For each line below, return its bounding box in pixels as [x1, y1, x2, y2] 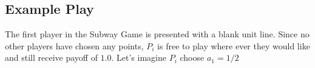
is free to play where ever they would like [157, 39, 310, 52]
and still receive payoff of [5, 51, 98, 64]
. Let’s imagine [111, 51, 166, 64]
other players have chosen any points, [5, 39, 144, 52]
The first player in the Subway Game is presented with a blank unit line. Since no [5, 28, 310, 40]
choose [180, 51, 205, 64]
